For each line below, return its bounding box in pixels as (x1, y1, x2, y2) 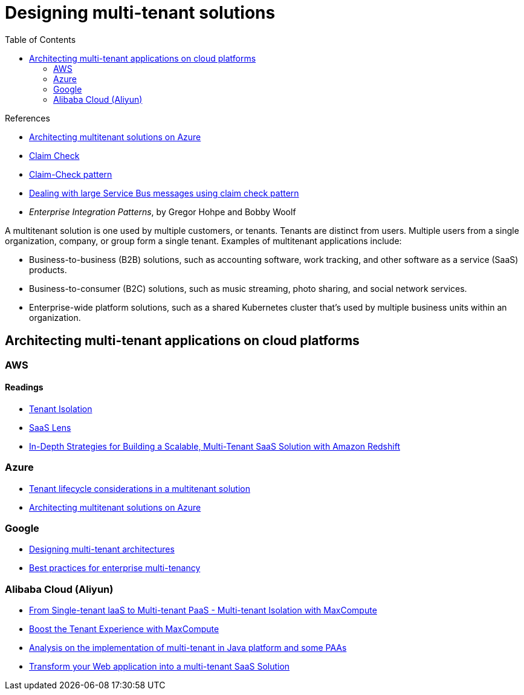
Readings (5, 382, 44, 393)
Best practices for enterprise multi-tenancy (29, 563, 201, 574)
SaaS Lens (29, 422, 71, 433)
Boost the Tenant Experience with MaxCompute (29, 624, 219, 635)
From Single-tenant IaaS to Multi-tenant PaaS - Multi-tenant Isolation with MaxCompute (29, 605, 377, 616)
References (5, 112, 50, 123)
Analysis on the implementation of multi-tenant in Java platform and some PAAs (29, 642, 347, 653)
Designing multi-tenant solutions (5, 2, 276, 23)
